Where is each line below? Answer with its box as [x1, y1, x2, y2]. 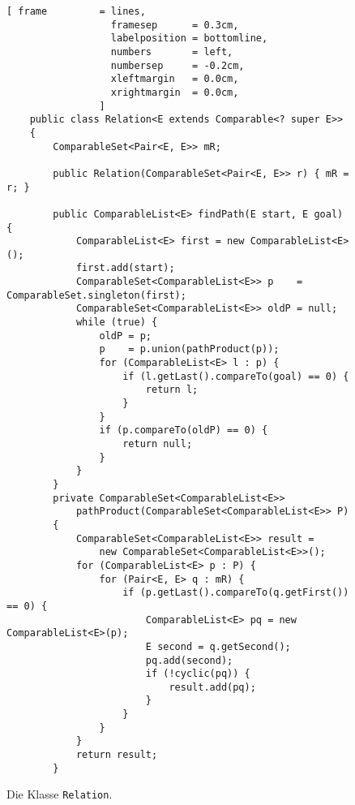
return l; [145, 384, 199, 396]
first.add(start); [75, 262, 175, 274]
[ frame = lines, [6, 6, 146, 17]
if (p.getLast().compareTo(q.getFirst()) [122, 587, 349, 599]
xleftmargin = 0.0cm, [110, 73, 239, 85]
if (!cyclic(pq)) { [145, 668, 250, 680]
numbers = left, [110, 45, 233, 58]
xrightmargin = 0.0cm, [110, 86, 239, 98]
